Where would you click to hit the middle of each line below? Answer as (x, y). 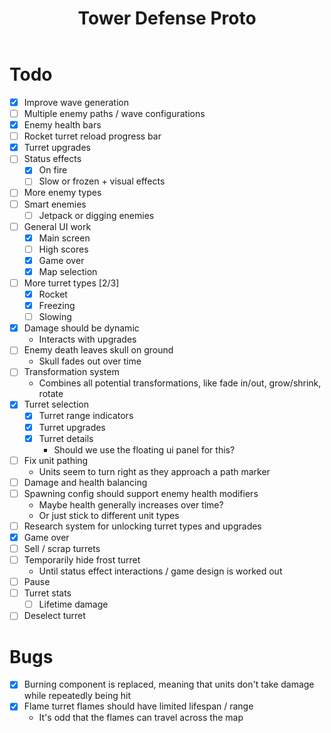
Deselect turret (54, 616)
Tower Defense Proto (167, 18)
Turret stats (47, 593)
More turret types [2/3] (71, 283)
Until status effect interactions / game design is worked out (160, 571)
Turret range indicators (86, 416)
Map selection (68, 271)
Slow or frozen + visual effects (102, 181)
